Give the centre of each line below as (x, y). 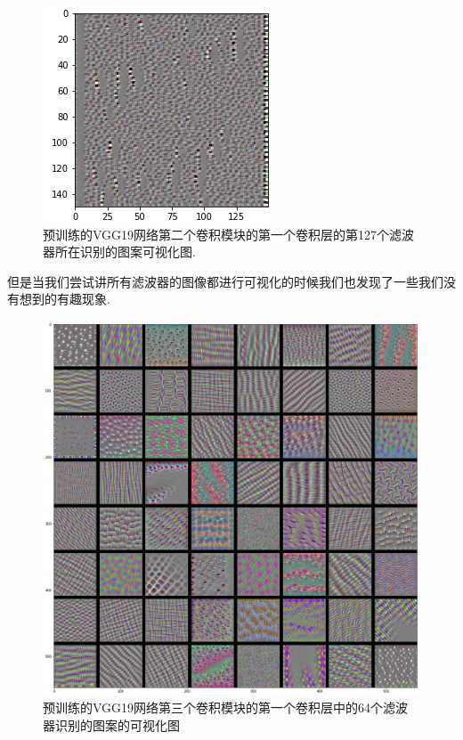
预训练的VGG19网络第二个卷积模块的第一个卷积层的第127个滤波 (229, 234)
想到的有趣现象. (65, 299)
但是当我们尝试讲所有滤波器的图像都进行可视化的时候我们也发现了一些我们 (225, 281)
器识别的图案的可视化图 (111, 724)
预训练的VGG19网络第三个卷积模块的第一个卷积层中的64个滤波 (226, 707)
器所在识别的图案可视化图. (119, 252)
